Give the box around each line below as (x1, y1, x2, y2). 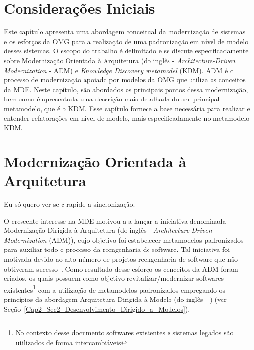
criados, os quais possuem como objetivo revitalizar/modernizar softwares (4, 273, 224, 283)
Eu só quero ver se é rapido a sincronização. (4, 199, 135, 209)
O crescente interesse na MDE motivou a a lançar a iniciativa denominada (4, 215, 226, 225)
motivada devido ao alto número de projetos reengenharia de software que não (4, 253, 238, 264)
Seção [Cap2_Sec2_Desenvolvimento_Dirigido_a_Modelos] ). (4, 303, 190, 314)
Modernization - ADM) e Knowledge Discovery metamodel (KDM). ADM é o (4, 65, 233, 75)
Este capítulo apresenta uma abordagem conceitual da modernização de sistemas (4, 26, 246, 37)
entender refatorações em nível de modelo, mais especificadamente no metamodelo (4, 113, 250, 123)
